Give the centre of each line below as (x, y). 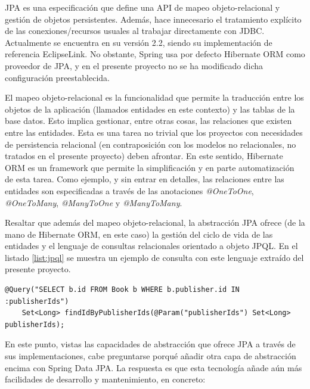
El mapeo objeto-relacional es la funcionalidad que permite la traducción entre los (154, 97)
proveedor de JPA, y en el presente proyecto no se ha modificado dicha (134, 65)
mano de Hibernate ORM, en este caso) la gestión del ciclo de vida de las (139, 234)
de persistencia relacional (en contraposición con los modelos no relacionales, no (151, 144)
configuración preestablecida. (57, 77)
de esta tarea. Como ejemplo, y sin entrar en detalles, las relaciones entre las (145, 179)
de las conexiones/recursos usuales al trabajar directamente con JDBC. (135, 31)
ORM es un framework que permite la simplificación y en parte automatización (150, 167)
